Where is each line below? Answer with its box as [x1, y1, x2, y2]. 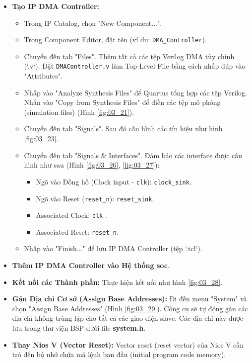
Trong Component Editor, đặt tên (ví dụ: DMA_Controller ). [24, 34, 207, 45]
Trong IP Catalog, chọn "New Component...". [24, 17, 162, 28]
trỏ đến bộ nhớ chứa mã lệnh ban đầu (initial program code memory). [12, 349, 226, 360]
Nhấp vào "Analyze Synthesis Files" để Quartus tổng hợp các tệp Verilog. [24, 87, 247, 97]
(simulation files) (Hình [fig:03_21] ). [24, 106, 134, 117]
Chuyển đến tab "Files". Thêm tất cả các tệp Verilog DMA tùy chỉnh [24, 51, 235, 61]
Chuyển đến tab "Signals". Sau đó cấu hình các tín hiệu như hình [24, 123, 223, 134]
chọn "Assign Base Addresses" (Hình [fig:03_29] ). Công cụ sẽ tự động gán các [12, 303, 248, 313]
